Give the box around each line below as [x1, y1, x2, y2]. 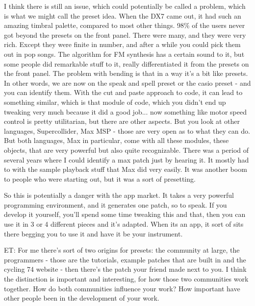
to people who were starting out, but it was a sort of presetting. [4, 173, 196, 184]
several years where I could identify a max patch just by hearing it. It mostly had [4, 154, 249, 165]
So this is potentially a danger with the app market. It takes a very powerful [4, 190, 234, 200]
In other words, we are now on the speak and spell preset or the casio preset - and [4, 77, 251, 88]
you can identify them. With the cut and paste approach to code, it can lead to [4, 87, 243, 97]
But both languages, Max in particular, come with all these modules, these [4, 135, 229, 145]
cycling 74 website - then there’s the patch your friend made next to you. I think [4, 264, 247, 274]
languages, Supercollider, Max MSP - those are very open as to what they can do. [4, 125, 250, 136]
